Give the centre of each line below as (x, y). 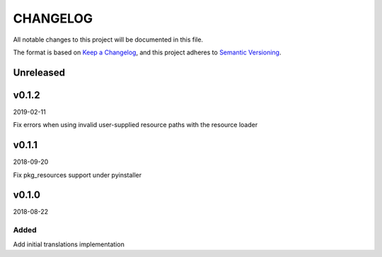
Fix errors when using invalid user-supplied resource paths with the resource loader (135, 125)
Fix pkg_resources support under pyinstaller (77, 175)
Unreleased (39, 72)
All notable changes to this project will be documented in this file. (108, 40)
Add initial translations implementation (69, 244)
